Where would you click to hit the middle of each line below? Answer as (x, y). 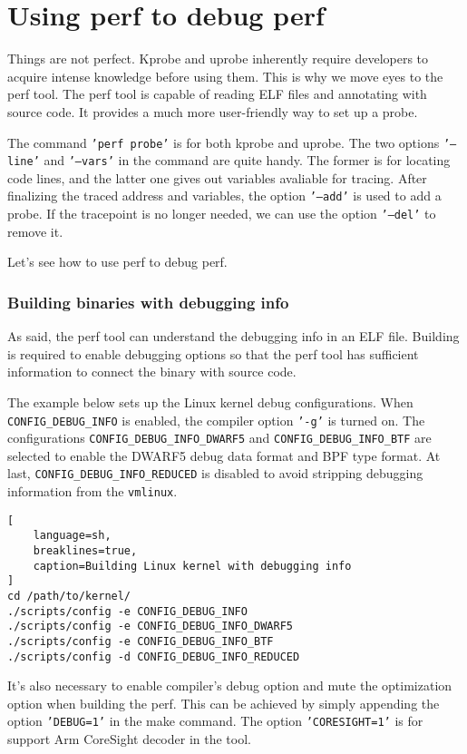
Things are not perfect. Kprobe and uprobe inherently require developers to (218, 59)
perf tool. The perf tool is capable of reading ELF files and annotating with (217, 94)
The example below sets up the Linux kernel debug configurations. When (210, 401)
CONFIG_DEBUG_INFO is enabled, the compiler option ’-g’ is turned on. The (216, 420)
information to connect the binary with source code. (152, 372)
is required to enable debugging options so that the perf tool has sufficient (213, 353)
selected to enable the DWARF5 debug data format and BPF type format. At (224, 455)
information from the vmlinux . (92, 491)
